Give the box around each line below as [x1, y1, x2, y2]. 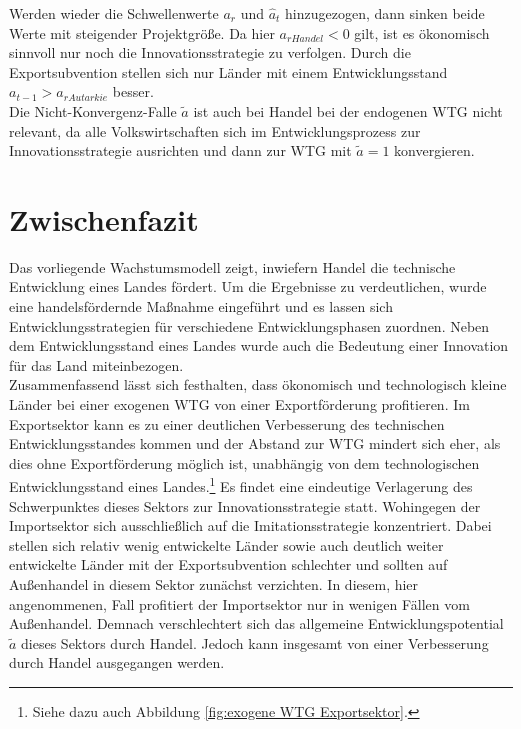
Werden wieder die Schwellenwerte [9, 3, 219, 23]
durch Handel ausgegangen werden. [9, 652, 225, 673]
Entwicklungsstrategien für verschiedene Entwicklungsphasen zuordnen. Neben [9, 315, 490, 336]
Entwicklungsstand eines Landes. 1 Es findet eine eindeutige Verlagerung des [9, 473, 473, 497]
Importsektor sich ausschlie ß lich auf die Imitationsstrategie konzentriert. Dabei [9, 515, 492, 536]
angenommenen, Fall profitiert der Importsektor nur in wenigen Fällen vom [9, 593, 470, 614]
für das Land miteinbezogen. [9, 354, 184, 375]
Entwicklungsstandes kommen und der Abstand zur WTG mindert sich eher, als [9, 433, 501, 454]
